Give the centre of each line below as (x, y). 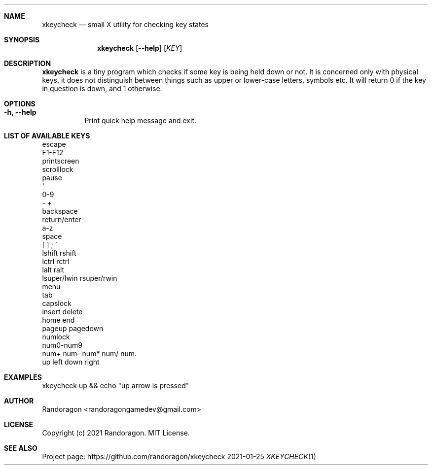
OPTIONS (20, 104)
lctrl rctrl (56, 261)
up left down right (71, 362)
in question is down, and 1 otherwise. (102, 88)
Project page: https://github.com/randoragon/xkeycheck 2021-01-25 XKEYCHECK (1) (179, 456)
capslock (57, 303)
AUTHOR (19, 401)
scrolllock (58, 169)
